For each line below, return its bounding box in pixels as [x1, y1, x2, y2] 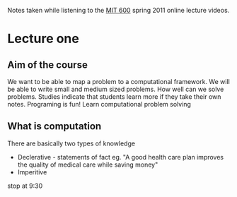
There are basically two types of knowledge [7, 139, 136, 148]
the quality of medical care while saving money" [17, 160, 158, 169]
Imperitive [17, 167, 47, 176]
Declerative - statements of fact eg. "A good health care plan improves [17, 153, 224, 161]
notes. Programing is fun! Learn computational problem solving [7, 100, 191, 108]
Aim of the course [7, 59, 88, 71]
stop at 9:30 [7, 181, 43, 190]
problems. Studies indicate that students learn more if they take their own [7, 92, 221, 101]
